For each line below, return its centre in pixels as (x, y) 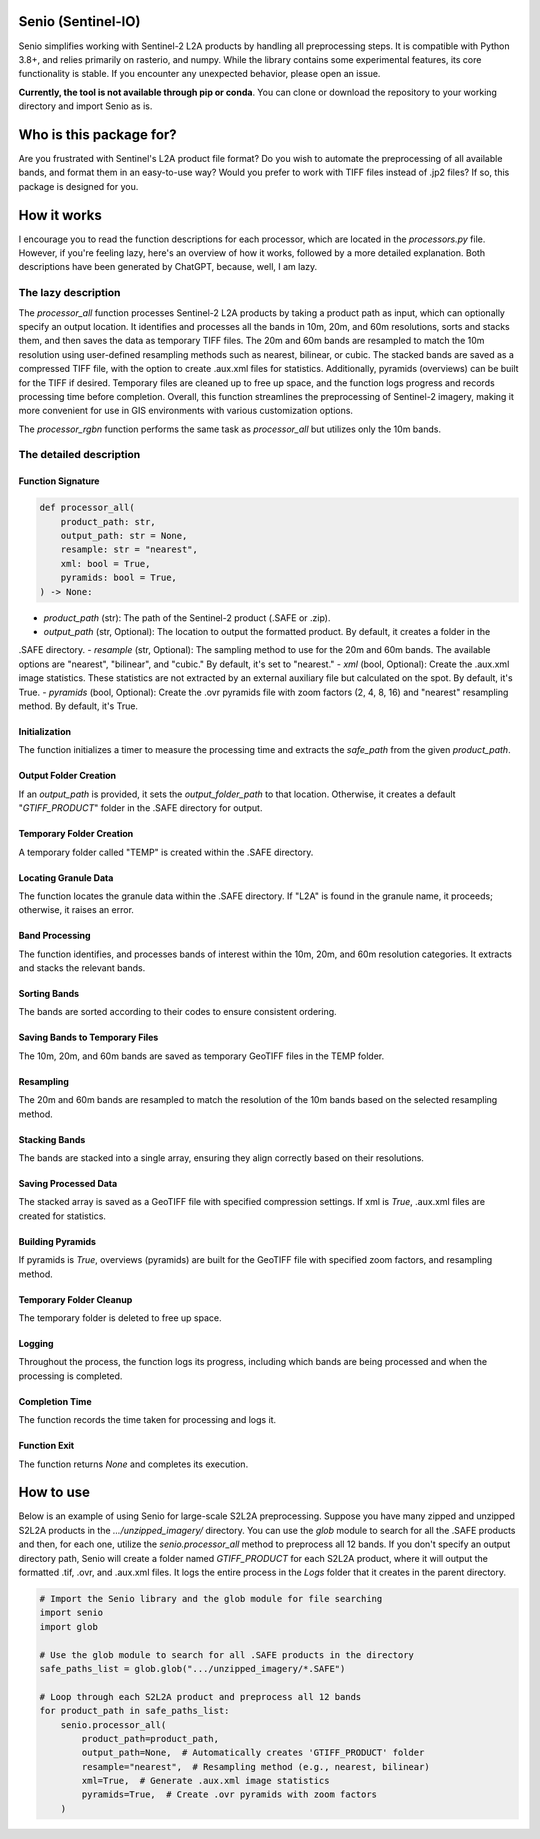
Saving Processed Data (68, 1184)
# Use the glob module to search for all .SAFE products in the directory (227, 1654)
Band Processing (54, 936)
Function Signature (59, 481)
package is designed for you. (78, 186)
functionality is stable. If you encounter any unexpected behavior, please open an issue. (199, 74)
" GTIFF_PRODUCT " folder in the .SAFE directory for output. (140, 808)
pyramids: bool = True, (118, 578)
